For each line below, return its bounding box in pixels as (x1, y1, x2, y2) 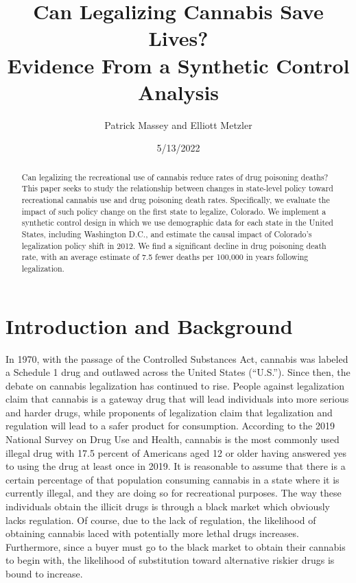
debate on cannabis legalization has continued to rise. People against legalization (5, 378, 345, 392)
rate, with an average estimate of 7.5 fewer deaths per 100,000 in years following (21, 251, 309, 263)
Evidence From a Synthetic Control (7, 51, 350, 79)
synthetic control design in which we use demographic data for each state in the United (21, 217, 333, 228)
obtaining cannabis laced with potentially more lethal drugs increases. (5, 526, 299, 540)
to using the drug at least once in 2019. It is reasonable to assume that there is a (5, 459, 346, 473)
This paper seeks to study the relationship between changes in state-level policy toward (21, 182, 333, 194)
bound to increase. (5, 567, 83, 581)
